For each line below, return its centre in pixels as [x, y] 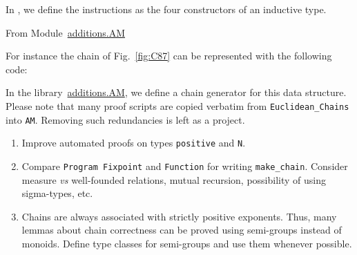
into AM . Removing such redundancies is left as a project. [125, 119]
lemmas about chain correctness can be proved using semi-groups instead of [182, 230]
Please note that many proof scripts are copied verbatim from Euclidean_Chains [177, 105]
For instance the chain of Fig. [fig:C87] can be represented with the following [169, 56]
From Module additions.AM [66, 32]
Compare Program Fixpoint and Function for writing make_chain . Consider [185, 166]
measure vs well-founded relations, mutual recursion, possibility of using [174, 179]
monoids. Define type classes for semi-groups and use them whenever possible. [187, 243]
